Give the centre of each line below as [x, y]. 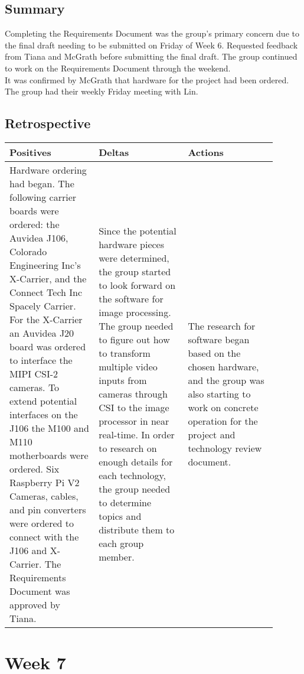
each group [121, 543]
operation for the [223, 421]
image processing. [135, 312]
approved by [35, 604]
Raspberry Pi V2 [45, 482]
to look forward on [137, 285]
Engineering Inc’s [45, 265]
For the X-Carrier [46, 319]
